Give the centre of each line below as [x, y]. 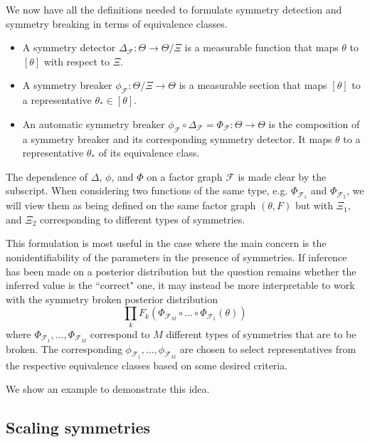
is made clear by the [282, 176]
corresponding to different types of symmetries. [142, 219]
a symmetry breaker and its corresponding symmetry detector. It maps [177, 138]
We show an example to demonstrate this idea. [108, 389]
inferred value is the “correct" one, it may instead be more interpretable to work [180, 285]
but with [314, 205]
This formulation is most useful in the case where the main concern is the [166, 243]
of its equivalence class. [149, 153]
